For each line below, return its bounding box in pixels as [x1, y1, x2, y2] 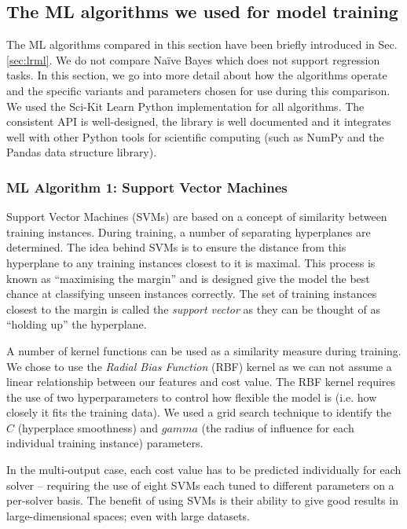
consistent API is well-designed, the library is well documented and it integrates [6, 113, 391, 130]
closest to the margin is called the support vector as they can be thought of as [6, 300, 380, 317]
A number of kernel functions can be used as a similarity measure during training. [6, 342, 401, 358]
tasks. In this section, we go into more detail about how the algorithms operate [6, 67, 387, 83]
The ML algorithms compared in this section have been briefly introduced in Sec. [6, 36, 398, 53]
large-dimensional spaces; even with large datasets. [6, 507, 250, 523]
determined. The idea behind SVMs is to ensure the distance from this [6, 239, 346, 255]
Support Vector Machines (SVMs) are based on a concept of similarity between [6, 208, 387, 225]
